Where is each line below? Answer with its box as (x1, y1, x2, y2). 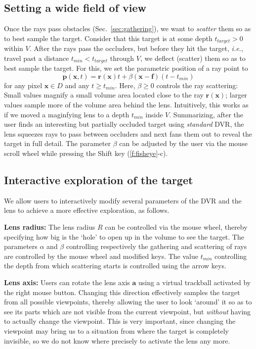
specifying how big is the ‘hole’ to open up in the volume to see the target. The (4, 231, 244, 242)
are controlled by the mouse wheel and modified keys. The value (4, 250, 198, 261)
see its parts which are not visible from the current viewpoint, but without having (4, 306, 251, 316)
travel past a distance (4, 52, 69, 63)
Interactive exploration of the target (4, 172, 193, 188)
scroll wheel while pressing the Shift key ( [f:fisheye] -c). (4, 148, 168, 158)
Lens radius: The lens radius (4, 222, 95, 232)
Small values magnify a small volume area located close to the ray (4, 90, 204, 100)
